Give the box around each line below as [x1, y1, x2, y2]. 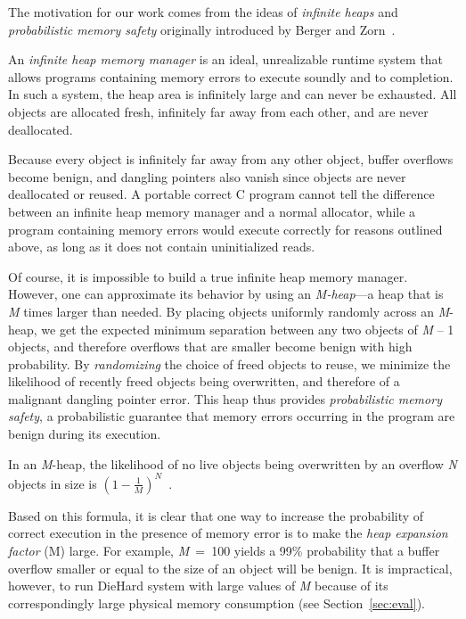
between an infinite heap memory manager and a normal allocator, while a [8, 202, 416, 220]
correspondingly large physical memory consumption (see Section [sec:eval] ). [8, 593, 425, 612]
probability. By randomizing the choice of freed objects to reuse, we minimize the [8, 354, 451, 373]
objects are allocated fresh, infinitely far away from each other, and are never [8, 102, 429, 120]
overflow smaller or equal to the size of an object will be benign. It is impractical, [8, 558, 453, 577]
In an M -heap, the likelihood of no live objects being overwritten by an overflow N [8, 454, 457, 473]
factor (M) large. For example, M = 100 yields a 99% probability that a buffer [8, 541, 440, 559]
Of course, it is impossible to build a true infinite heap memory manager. [8, 267, 408, 285]
